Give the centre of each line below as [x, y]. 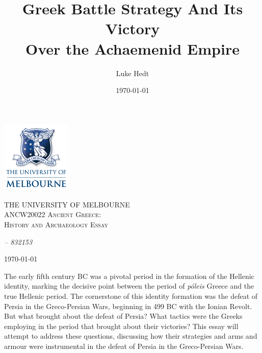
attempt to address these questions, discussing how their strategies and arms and [131, 336]
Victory [133, 28]
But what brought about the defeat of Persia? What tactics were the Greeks [123, 316]
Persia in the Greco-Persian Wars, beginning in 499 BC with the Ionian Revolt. [128, 306]
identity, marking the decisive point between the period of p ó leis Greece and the [129, 286]
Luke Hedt [133, 73]
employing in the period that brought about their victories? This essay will [121, 326]
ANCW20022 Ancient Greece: [53, 214]
